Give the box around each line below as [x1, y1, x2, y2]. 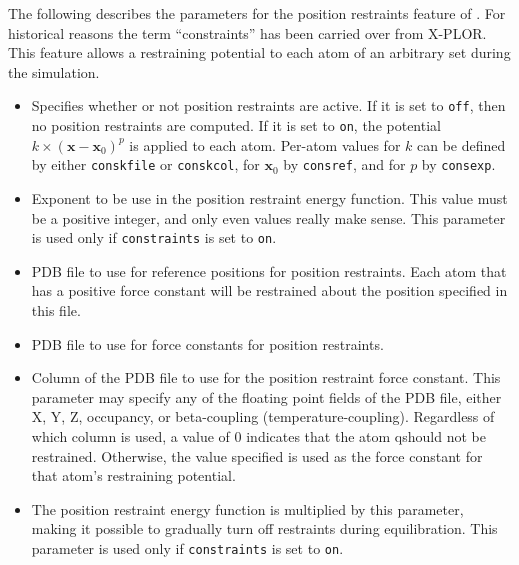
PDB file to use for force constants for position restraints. [31, 333, 384, 354]
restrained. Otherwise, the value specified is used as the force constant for [31, 445, 483, 466]
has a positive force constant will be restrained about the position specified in [31, 280, 508, 301]
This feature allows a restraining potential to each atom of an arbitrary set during [8, 42, 511, 63]
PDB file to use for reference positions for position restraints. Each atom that [31, 260, 507, 281]
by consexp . [421, 154, 496, 175]
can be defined [417, 134, 506, 155]
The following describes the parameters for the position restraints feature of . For [8, 3, 506, 23]
